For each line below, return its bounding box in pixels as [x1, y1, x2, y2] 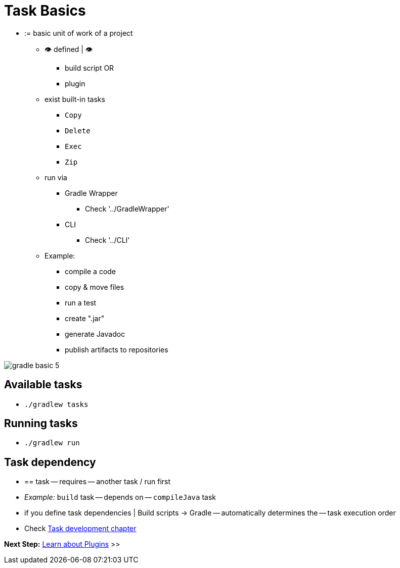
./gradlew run [24, 439, 80, 447]
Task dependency [4, 455, 96, 469]
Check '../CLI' [85, 235, 130, 244]
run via [45, 173, 67, 182]
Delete [65, 126, 91, 135]
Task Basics [4, 2, 86, 19]
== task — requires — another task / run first [24, 477, 171, 486]
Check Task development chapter [24, 524, 137, 533]
